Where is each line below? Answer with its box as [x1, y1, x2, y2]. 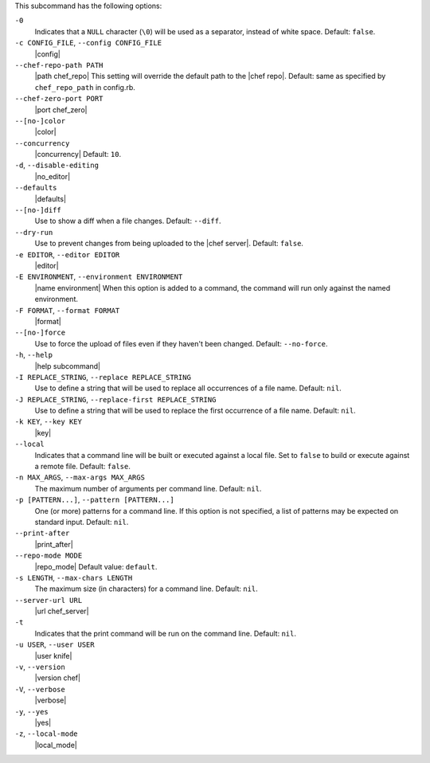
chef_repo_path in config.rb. [34, 82, 135, 92]
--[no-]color [14, 116, 66, 125]
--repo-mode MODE [14, 551, 83, 561]
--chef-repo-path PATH [14, 61, 104, 69]
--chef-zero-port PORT [14, 94, 104, 104]
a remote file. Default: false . [34, 462, 131, 471]
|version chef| [34, 673, 81, 683]
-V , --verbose [14, 684, 65, 694]
